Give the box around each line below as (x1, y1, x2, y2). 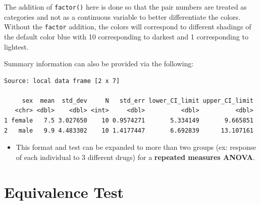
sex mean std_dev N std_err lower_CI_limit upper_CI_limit (22, 97, 253, 104)
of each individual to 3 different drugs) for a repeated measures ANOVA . (16, 151, 255, 162)
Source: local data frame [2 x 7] (4, 77, 120, 85)
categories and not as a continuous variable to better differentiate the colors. (4, 11, 240, 22)
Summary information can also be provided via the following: (4, 58, 194, 69)
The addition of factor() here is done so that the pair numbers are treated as (4, 2, 247, 12)
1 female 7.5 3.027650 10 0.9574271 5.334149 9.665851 (4, 117, 253, 125)
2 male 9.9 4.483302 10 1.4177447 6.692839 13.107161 (4, 127, 253, 134)
